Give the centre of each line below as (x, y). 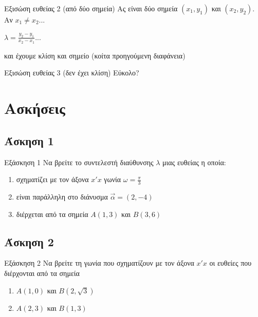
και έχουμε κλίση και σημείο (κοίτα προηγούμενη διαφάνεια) (95, 55)
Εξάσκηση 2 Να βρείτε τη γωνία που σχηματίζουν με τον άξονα (99, 263)
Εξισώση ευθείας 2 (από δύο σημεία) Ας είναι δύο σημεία (91, 8)
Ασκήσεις (35, 108)
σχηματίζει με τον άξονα (52, 179)
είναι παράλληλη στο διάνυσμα (62, 197)
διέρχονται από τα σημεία (42, 273)
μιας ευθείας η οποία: (194, 162)
